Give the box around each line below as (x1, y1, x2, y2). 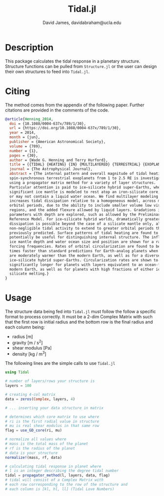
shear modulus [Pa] (12, 345, 52, 351)
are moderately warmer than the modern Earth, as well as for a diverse (9, 253, 161, 258)
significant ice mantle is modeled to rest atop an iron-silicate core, (9, 189, 161, 194)
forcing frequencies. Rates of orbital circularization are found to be (9, 244, 161, 249)
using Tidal (5, 370, 29, 375)
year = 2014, (9, 130, 36, 135)
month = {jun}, (9, 135, 41, 140)
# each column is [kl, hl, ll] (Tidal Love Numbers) (5, 486, 115, 492)
